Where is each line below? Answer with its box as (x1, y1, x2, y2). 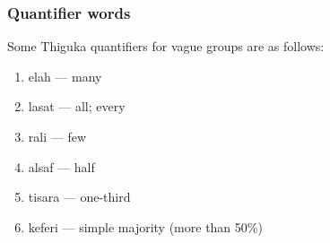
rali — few (28, 127, 87, 145)
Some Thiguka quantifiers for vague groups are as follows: (7, 37, 325, 56)
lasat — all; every (28, 97, 126, 116)
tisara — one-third (28, 187, 131, 206)
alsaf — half (28, 157, 95, 176)
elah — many (28, 66, 102, 85)
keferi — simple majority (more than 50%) (28, 217, 263, 236)
